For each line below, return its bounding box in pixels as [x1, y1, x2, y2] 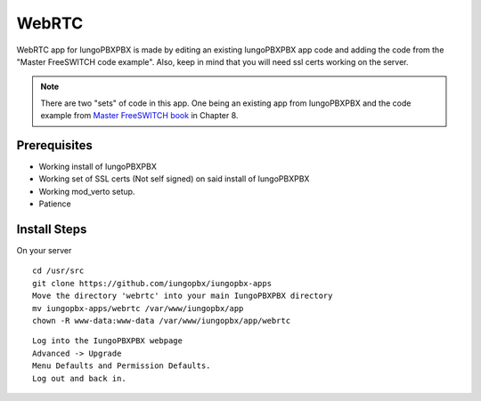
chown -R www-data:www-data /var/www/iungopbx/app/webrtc [32, 316, 291, 326]
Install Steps [16, 222, 87, 237]
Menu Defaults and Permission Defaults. [32, 361, 211, 371]
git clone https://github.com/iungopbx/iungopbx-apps [32, 278, 272, 288]
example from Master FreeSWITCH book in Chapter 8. [40, 110, 239, 121]
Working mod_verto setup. [38, 186, 135, 196]
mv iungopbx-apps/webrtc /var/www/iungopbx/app [32, 303, 244, 313]
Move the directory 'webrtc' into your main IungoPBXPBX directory [32, 291, 333, 301]
